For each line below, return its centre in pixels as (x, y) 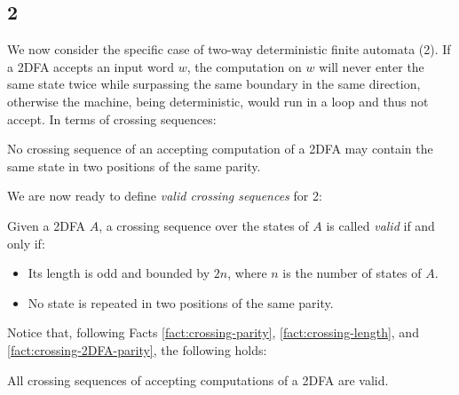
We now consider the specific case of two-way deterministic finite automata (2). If (229, 49)
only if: (26, 243)
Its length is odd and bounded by (119, 273)
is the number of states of (352, 273)
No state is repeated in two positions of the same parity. (181, 302)
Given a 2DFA (46, 225)
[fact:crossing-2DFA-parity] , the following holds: (137, 349)
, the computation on (244, 66)
